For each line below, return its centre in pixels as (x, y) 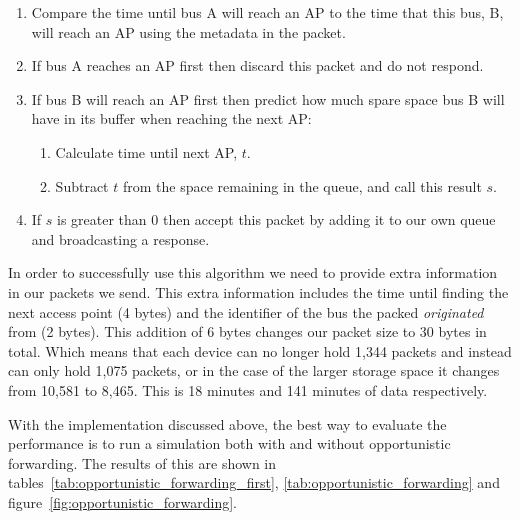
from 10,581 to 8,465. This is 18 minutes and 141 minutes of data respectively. (248, 389)
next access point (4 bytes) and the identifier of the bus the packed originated (246, 311)
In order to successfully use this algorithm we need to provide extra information (253, 272)
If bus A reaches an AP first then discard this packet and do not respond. (257, 65)
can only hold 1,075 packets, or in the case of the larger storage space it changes (254, 370)
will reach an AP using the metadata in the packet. (188, 31)
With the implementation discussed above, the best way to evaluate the (227, 423)
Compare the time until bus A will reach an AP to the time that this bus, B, (267, 12)
